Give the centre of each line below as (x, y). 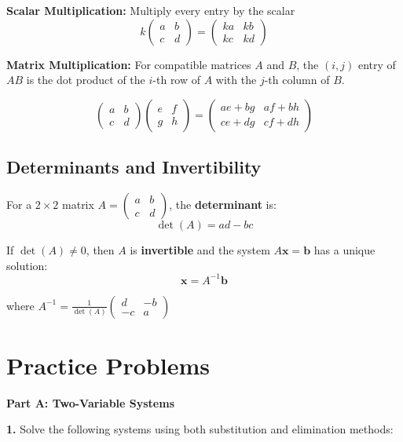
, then (100, 249)
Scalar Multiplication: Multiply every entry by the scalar (151, 10)
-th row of (177, 80)
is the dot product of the (86, 80)
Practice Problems (108, 365)
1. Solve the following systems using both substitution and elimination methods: (200, 429)
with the (236, 80)
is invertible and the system (200, 249)
